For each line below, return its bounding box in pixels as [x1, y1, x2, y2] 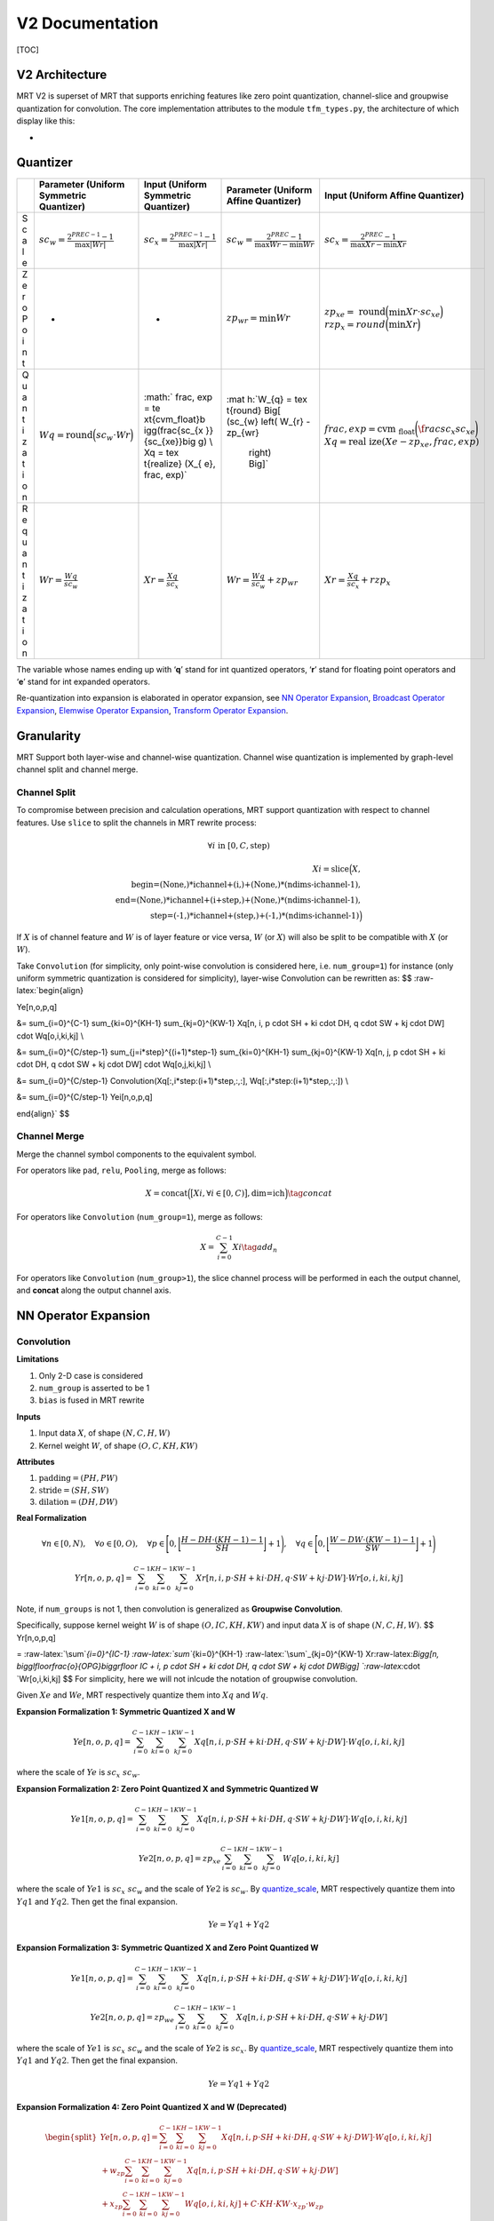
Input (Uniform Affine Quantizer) [324, 189, 465, 202]
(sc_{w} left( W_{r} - [226, 415, 311, 427]
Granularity [16, 728, 82, 744]
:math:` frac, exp [143, 391, 213, 403]
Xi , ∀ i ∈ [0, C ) [193, 1189, 245, 1198]
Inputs [16, 1411, 42, 1421]
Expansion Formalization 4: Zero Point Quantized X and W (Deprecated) [16, 2101, 288, 2112]
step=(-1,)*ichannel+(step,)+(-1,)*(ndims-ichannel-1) [149, 911, 360, 921]
